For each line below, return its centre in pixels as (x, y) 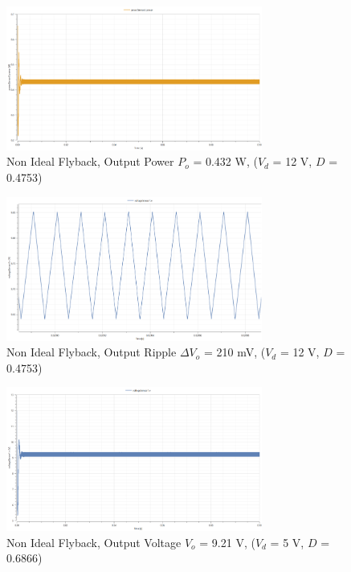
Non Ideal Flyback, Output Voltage (94, 542)
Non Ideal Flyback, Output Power (90, 161)
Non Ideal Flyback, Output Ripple (92, 352)
